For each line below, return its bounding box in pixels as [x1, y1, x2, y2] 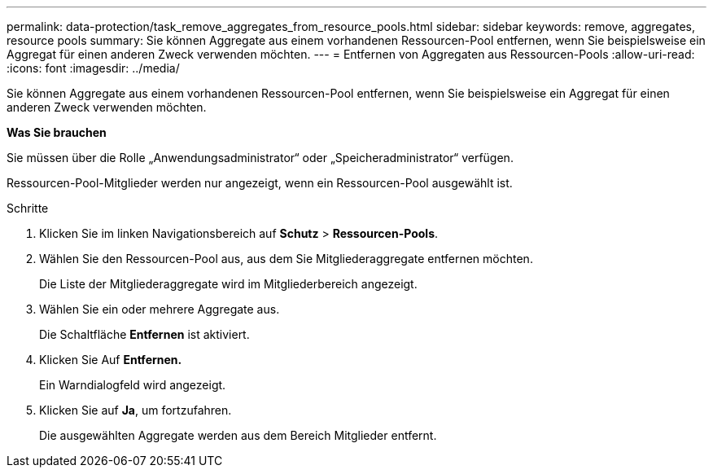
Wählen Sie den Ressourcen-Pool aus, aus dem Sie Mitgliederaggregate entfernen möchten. [39, 252, 533, 266]
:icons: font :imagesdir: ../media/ [7, 61, 180, 75]
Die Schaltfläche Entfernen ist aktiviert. [39, 327, 250, 341]
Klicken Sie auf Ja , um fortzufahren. [39, 403, 232, 417]
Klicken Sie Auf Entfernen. [39, 353, 182, 366]
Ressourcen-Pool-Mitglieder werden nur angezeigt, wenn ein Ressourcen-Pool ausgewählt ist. [7, 176, 513, 190]
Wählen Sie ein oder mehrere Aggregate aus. [39, 302, 280, 316]
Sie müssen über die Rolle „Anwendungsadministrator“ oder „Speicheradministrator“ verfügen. [7, 151, 514, 165]
